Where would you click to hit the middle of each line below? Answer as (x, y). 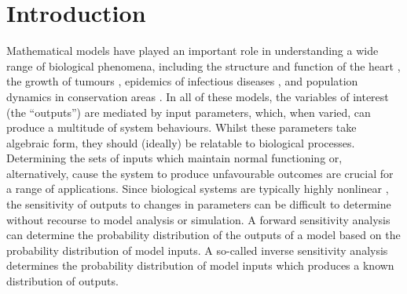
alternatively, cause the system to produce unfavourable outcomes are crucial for (200, 173)
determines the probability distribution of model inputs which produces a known (200, 265)
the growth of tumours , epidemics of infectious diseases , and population (182, 81)
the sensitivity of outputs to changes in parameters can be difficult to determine (199, 204)
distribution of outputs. (62, 281)
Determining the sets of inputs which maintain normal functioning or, (174, 158)
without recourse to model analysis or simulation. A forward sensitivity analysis (198, 219)
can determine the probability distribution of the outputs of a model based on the (203, 235)
